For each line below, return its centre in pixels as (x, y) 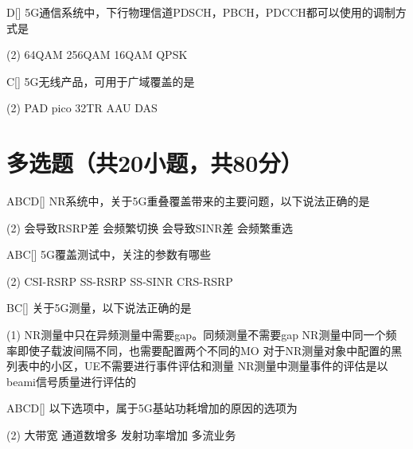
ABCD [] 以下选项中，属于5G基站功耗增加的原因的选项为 (152, 408)
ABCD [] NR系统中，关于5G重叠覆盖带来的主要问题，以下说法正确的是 (188, 201)
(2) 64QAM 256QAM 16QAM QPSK (97, 55)
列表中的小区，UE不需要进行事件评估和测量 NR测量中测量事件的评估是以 (197, 366)
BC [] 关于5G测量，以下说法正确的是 (99, 308)
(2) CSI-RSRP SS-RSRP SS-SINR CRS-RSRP (120, 281)
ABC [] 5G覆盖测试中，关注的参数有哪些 (109, 254)
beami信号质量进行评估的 (71, 381)
